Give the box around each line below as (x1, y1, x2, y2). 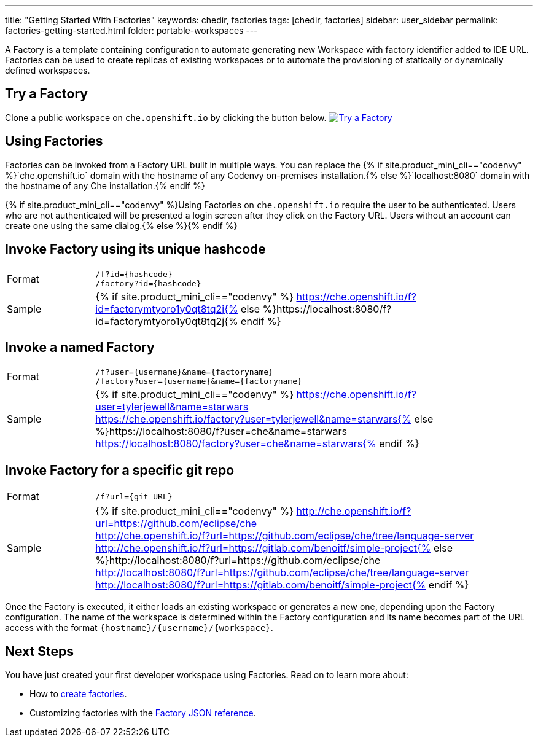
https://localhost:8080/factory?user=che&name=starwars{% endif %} (95, 437, 419, 450)
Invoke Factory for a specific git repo (5, 462, 235, 478)
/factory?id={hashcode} (95, 278, 201, 288)
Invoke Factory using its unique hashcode (5, 241, 266, 257)
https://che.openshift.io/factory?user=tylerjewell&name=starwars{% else (95, 413, 434, 426)
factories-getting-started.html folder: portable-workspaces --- (5, 25, 258, 36)
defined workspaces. (5, 65, 90, 76)
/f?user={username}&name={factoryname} (95, 367, 273, 377)
